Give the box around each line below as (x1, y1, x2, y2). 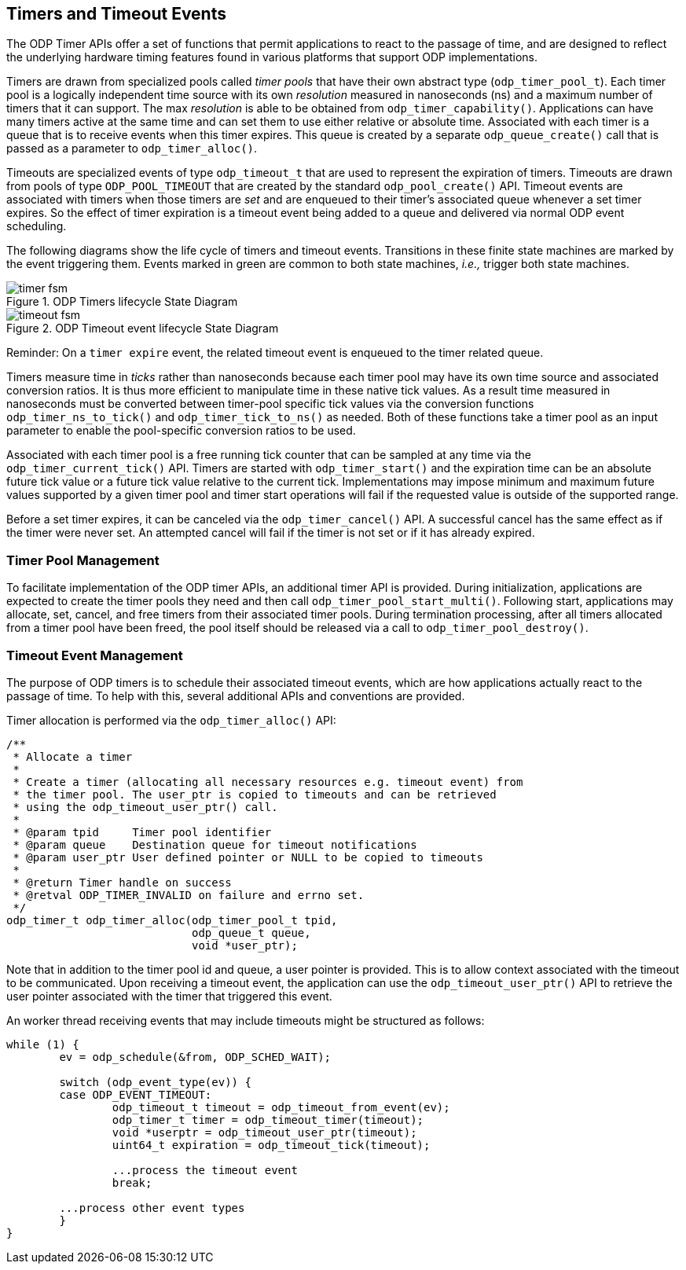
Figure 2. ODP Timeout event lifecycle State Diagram (6, 321, 279, 336)
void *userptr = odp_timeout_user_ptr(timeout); (112, 1125, 417, 1139)
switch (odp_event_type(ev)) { (59, 1075, 251, 1088)
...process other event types (59, 1201, 245, 1214)
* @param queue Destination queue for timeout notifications (13, 838, 417, 851)
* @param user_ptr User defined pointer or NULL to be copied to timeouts (13, 850, 483, 864)
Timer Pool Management (6, 552, 160, 568)
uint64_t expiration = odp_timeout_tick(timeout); (112, 1138, 431, 1151)
